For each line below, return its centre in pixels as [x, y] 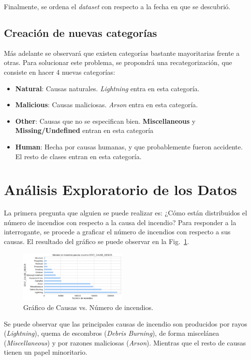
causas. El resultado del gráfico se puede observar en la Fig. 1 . [96, 241]
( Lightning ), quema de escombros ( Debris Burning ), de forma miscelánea [112, 333]
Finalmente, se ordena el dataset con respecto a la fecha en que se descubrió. [117, 6]
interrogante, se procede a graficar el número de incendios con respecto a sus [117, 232]
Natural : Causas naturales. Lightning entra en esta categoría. [107, 88]
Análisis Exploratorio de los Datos [120, 189]
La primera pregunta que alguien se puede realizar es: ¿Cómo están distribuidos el [125, 213]
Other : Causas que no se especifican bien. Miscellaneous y [105, 121]
